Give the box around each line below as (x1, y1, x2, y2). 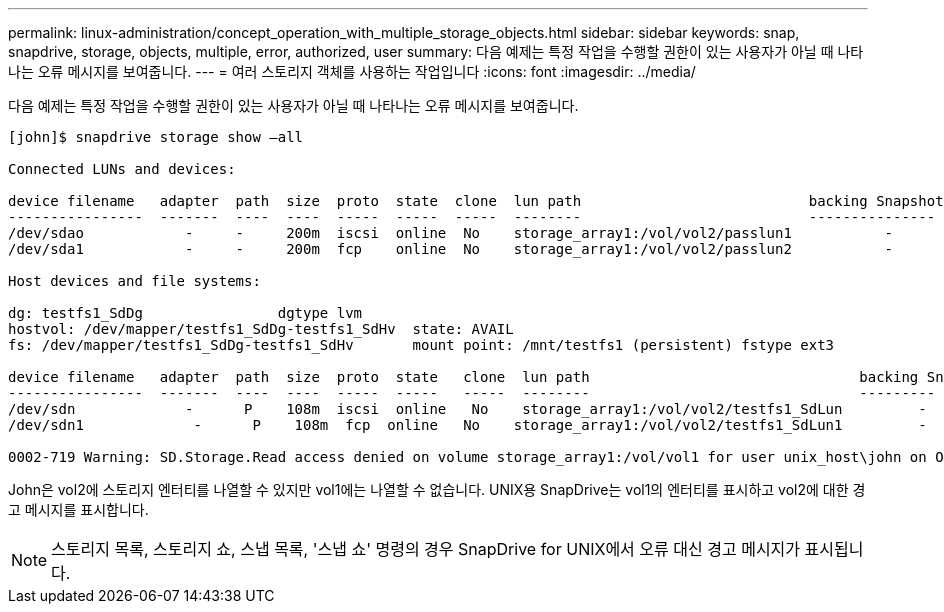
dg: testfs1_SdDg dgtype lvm (8, 305, 363, 321)
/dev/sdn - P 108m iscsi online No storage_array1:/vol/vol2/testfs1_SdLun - (8, 401, 927, 417)
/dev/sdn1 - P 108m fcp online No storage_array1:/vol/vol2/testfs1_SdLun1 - (8, 417, 927, 433)
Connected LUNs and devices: (8, 161, 236, 177)
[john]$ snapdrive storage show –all (8, 129, 304, 145)
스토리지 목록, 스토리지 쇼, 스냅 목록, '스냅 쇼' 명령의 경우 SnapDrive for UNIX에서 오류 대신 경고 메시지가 (51, 539, 801, 559)
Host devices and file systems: (8, 273, 261, 289)
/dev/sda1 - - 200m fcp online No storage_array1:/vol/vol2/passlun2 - (8, 241, 894, 257)
